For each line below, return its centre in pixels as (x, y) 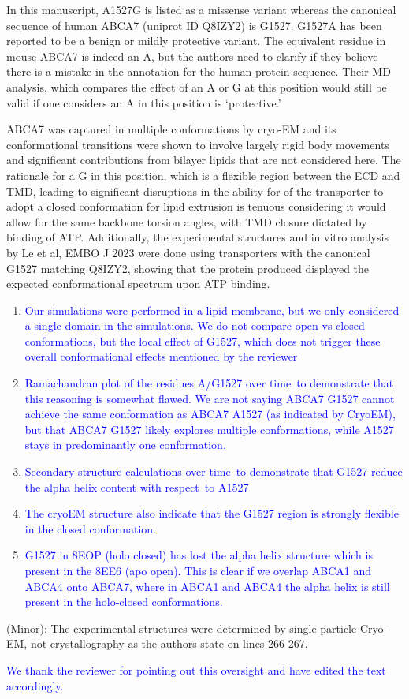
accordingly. (35, 685)
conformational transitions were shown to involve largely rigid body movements (198, 144)
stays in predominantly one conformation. (125, 445)
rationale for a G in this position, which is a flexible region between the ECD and (203, 175)
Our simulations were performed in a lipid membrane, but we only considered (212, 310)
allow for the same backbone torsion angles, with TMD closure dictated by (187, 221)
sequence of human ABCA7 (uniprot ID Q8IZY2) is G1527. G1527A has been (194, 25)
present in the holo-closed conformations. (124, 602)
